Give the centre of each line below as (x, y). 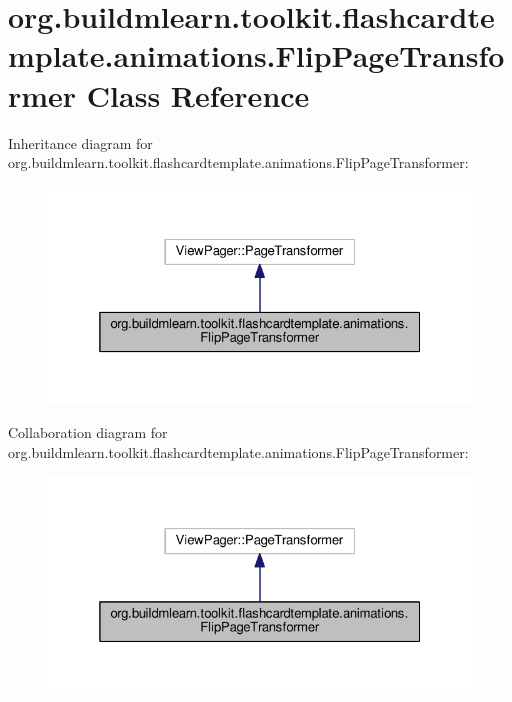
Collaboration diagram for (88, 431)
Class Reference (198, 94)
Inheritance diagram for (80, 142)
